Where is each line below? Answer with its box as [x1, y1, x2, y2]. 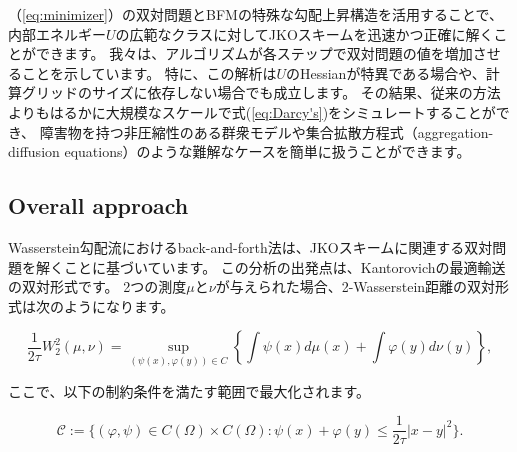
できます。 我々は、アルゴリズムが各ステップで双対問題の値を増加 [35, 43, 473, 64]
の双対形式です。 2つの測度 [8, 276, 187, 297]
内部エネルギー [8, 23, 106, 44]
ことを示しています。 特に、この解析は [21, 62, 277, 83]
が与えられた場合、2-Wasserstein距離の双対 [215, 276, 496, 297]
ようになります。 [63, 295, 175, 316]
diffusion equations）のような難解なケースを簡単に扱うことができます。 [8, 141, 471, 162]
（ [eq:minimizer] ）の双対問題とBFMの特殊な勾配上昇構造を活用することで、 [8, 4, 503, 24]
